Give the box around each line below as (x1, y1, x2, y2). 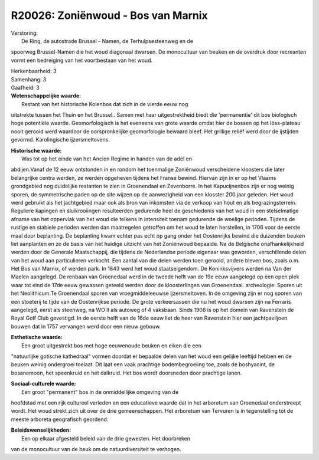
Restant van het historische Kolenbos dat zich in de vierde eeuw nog (21, 100, 188, 107)
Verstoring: (11, 29, 38, 37)
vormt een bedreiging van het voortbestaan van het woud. (11, 57, 153, 64)
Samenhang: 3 (11, 75, 47, 83)
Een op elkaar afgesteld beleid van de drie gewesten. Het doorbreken (21, 435, 190, 442)
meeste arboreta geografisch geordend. (11, 416, 109, 423)
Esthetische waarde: (11, 334, 63, 341)
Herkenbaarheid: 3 (11, 68, 57, 75)
